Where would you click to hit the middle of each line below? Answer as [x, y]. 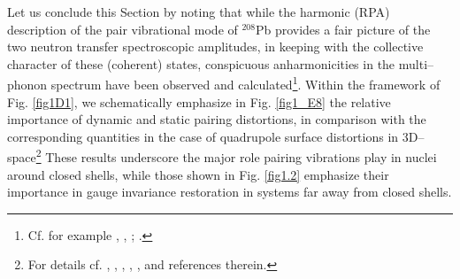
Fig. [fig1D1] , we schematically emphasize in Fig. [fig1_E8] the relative [199, 101]
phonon [27, 85]
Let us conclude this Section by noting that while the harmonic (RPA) [199, 12]
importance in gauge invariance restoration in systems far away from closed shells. [230, 192]
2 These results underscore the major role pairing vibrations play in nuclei [236, 156]
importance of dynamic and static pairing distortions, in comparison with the [217, 119]
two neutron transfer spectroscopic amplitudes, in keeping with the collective [215, 46]
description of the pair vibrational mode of [123, 29]
